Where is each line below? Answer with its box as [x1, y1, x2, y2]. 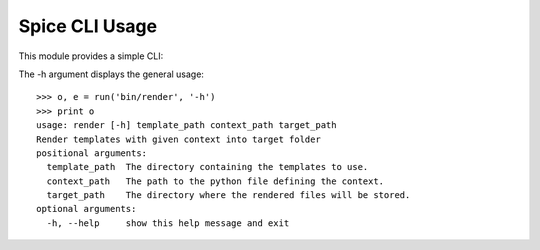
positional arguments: [36, 147, 148, 159]
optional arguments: [36, 203, 137, 215]
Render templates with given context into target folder [36, 133, 322, 145]
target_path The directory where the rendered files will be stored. [46, 190, 411, 201]
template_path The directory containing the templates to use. [46, 161, 369, 173]
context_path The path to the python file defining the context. [46, 175, 385, 187]
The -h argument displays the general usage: [18, 68, 205, 80]
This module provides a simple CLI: [18, 50, 164, 62]
